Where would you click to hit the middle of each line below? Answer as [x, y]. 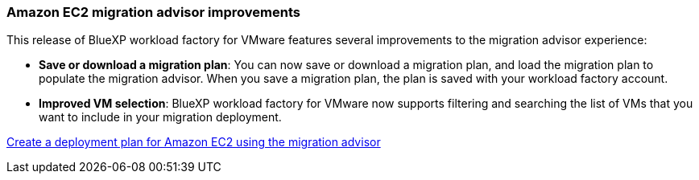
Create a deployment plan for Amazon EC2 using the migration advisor [194, 142]
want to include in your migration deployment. [160, 117]
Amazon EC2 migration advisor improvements [153, 12]
